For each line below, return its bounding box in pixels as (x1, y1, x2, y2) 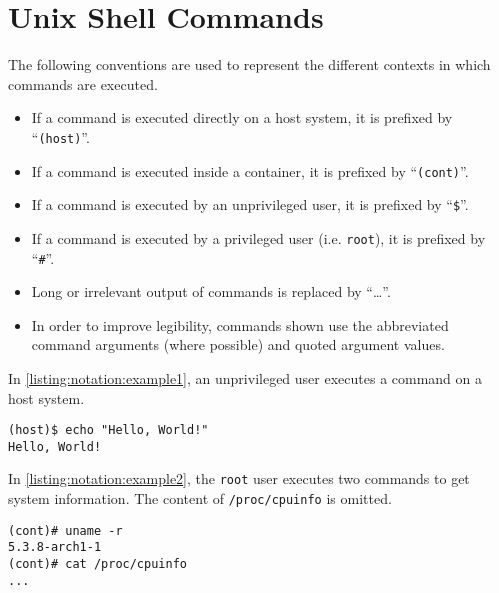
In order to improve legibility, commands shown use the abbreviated (31, 314, 449, 335)
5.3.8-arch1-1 (8, 540, 102, 555)
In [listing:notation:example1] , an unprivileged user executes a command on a (8, 367, 483, 388)
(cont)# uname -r (8, 523, 123, 538)
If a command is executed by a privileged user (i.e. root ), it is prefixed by (31, 227, 486, 248)
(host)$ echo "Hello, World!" (8, 423, 209, 438)
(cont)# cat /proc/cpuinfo (8, 557, 187, 572)
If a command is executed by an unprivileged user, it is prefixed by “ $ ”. (31, 194, 469, 215)
